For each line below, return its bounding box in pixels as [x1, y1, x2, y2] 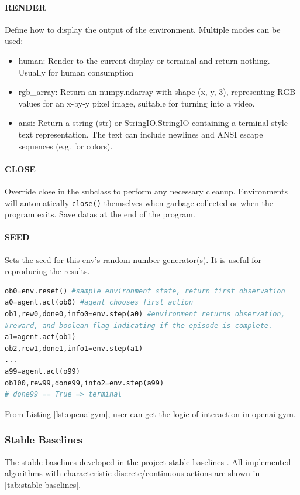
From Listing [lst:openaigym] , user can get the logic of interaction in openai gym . [5, 407, 296, 419]
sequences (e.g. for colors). [18, 139, 113, 152]
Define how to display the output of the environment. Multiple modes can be [5, 23, 281, 35]
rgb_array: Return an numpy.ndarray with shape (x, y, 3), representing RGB [18, 86, 296, 98]
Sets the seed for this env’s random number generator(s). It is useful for [5, 253, 262, 265]
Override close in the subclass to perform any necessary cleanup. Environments [5, 185, 288, 197]
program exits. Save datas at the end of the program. [5, 208, 195, 220]
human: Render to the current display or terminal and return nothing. [18, 54, 270, 66]
